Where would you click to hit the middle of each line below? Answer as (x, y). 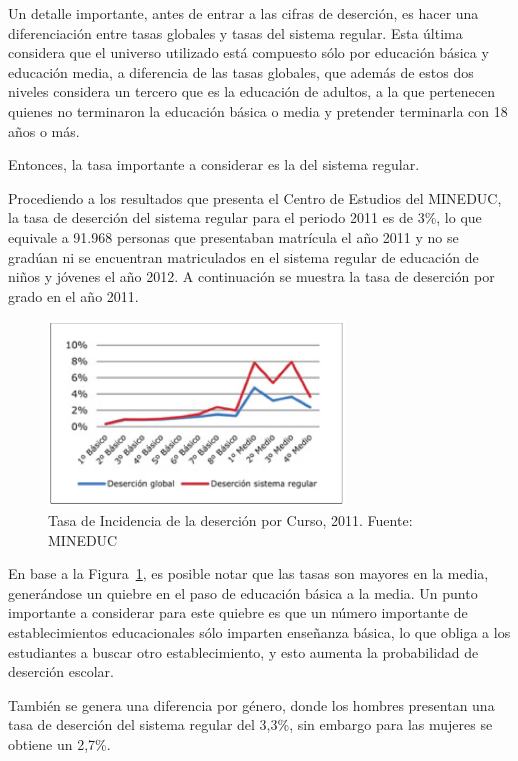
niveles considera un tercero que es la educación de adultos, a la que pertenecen (251, 91)
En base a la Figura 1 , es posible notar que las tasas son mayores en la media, (248, 573)
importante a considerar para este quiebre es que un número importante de (238, 612)
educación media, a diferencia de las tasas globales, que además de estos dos (241, 71)
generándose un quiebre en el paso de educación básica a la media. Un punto (243, 592)
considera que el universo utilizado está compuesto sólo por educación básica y (248, 52)
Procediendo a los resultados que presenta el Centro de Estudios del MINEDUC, (255, 197)
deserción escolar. (61, 671)
